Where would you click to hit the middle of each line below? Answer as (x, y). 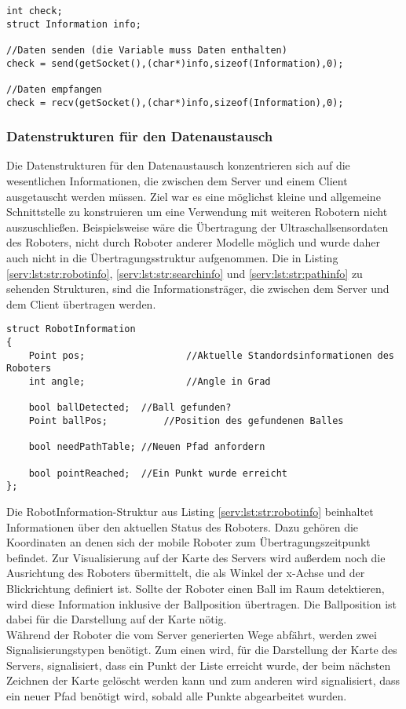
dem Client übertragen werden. (81, 303)
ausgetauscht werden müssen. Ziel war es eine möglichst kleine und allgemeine (194, 196)
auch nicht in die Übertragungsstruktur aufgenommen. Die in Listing (172, 258)
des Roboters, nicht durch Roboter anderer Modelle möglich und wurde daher (194, 242)
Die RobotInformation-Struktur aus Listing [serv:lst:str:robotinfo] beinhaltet (190, 511)
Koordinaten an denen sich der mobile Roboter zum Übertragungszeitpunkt (188, 542)
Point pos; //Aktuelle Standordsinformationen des (211, 355)
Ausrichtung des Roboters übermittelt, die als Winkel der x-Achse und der (186, 573)
